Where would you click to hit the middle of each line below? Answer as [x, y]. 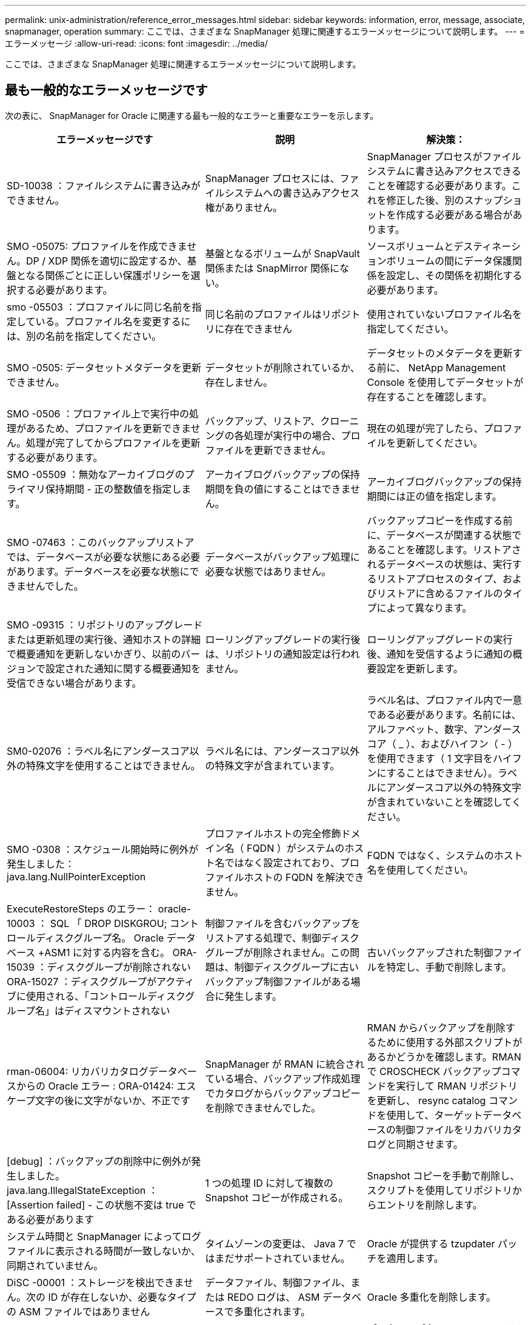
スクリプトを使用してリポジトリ [439, 1190]
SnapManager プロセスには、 [272, 178]
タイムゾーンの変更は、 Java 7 [275, 1243]
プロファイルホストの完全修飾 [273, 833]
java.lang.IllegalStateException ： [82, 1190]
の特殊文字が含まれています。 [272, 765]
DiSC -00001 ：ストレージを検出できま [95, 1282]
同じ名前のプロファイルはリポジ [278, 314]
